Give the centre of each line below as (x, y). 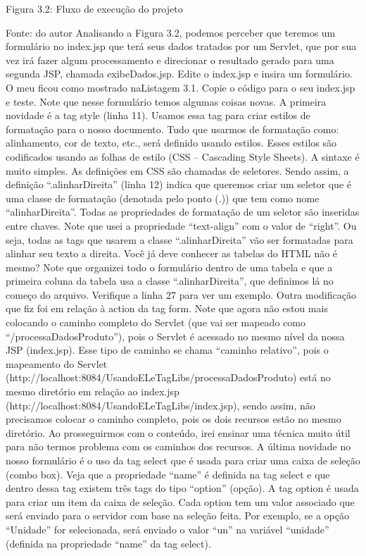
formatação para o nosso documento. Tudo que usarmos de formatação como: (172, 129)
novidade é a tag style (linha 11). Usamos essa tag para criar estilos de (158, 115)
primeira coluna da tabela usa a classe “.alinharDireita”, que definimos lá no (170, 281)
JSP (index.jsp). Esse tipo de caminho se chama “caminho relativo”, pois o (167, 350)
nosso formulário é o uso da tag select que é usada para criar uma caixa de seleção (183, 460)
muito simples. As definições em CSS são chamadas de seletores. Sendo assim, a (177, 170)
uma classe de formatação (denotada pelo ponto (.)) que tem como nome (163, 198)
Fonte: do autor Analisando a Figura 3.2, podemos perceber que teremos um (171, 32)
